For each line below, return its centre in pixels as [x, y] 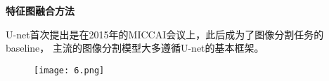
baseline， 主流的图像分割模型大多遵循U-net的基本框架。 [135, 48]
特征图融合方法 [40, 10]
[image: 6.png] [69, 70]
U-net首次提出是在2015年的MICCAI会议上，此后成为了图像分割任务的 [165, 34]
